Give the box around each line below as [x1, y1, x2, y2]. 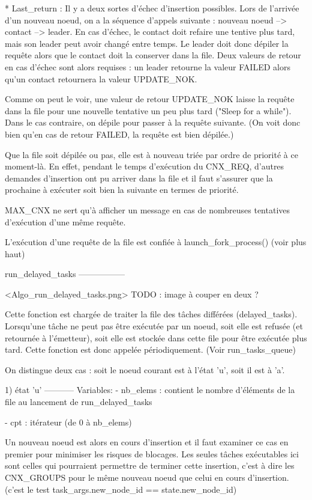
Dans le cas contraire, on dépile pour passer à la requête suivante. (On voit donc [5, 116, 301, 129]
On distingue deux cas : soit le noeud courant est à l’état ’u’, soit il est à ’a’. [5, 363, 285, 376]
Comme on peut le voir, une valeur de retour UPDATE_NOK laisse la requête [5, 93, 295, 105]
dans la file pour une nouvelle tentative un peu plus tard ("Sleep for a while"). [5, 104, 292, 117]
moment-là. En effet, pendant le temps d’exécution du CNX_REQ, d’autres [5, 160, 284, 172]
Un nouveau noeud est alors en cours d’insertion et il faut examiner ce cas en [5, 436, 289, 448]
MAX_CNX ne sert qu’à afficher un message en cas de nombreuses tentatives [5, 203, 290, 216]
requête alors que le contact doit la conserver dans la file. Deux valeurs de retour [5, 49, 301, 61]
